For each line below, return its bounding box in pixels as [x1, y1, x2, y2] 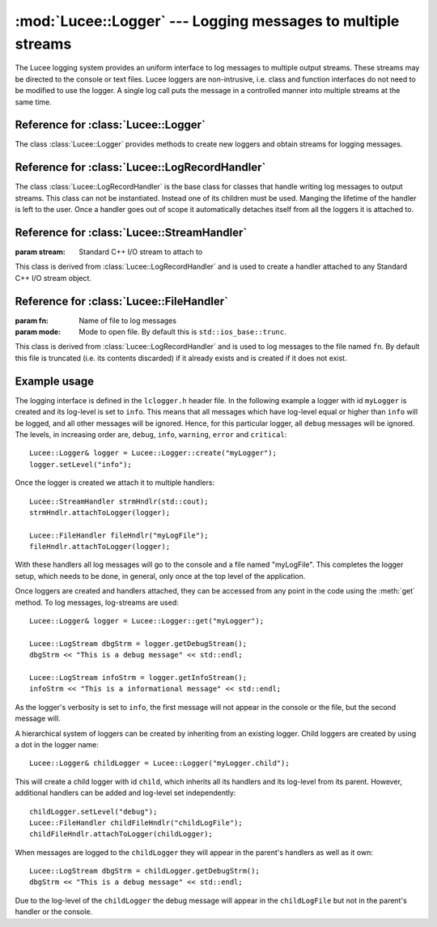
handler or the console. [15, 907, 93, 916]
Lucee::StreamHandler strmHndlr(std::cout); [29, 496, 210, 506]
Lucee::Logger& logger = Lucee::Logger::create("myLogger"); [29, 449, 277, 457]
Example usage [15, 374, 95, 388]
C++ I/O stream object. [15, 273, 92, 283]
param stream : [15, 247, 66, 257]
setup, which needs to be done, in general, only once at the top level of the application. [15, 571, 306, 580]
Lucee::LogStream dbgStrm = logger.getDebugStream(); [29, 639, 247, 648]
